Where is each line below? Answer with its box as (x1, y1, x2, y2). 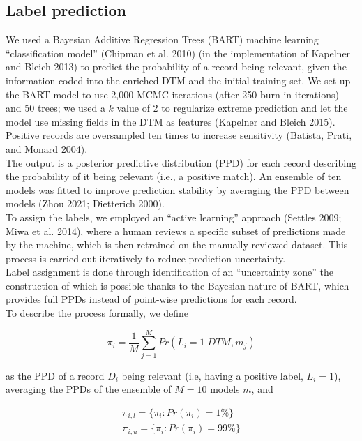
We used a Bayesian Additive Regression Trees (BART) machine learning (6, 32, 319, 47)
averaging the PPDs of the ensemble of (6, 382, 172, 396)
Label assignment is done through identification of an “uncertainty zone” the (6, 264, 333, 279)
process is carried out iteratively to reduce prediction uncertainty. (6, 251, 286, 265)
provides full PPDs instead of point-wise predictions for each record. (6, 292, 297, 306)
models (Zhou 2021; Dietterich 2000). (6, 196, 165, 211)
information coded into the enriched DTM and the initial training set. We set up (6, 73, 351, 87)
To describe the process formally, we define (6, 306, 189, 320)
